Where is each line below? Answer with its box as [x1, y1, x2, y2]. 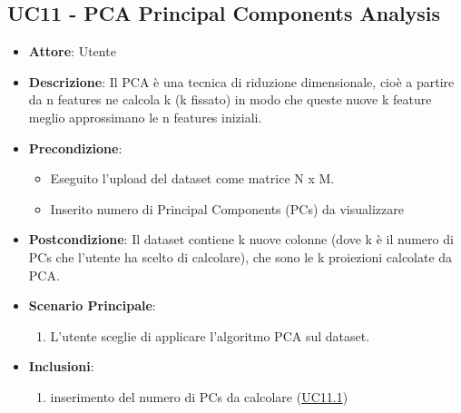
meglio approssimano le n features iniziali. [28, 107, 262, 126]
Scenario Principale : [28, 296, 156, 315]
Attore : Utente [28, 42, 116, 61]
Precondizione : [28, 138, 123, 157]
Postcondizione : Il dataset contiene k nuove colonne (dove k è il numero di [28, 230, 454, 249]
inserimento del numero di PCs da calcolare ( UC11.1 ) [50, 387, 348, 406]
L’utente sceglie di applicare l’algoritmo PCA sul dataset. [50, 326, 370, 345]
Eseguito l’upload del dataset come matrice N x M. [50, 169, 335, 188]
